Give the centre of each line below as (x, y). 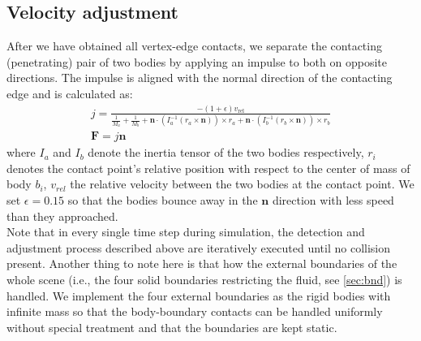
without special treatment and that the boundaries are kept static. (172, 327)
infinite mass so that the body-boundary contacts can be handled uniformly (195, 311)
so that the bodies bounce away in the (163, 200)
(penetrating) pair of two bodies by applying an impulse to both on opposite (197, 61)
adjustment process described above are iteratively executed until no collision (199, 247)
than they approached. (62, 216)
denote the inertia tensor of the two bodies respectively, (226, 152)
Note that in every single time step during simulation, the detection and (186, 232)
